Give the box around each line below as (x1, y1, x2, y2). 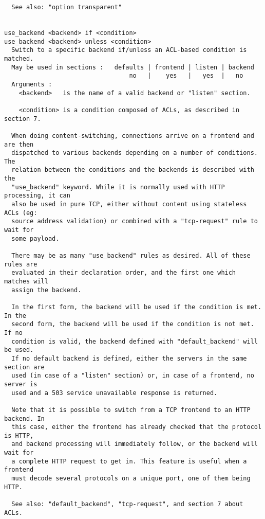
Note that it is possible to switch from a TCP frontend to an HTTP (11, 406, 251, 414)
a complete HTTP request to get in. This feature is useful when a (11, 457, 247, 465)
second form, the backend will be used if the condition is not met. (11, 320, 254, 328)
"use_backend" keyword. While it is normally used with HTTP (11, 183, 225, 191)
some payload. (11, 235, 60, 242)
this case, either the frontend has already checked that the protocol (11, 423, 262, 431)
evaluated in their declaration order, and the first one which (11, 269, 236, 277)
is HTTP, (4, 432, 34, 439)
